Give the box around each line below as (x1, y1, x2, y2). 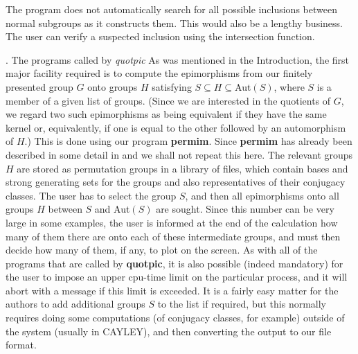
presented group (6, 79, 73, 94)
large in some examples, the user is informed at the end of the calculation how (6, 215, 338, 229)
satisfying (152, 79, 192, 94)
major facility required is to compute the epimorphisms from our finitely (6, 66, 313, 80)
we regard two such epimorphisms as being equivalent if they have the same (6, 107, 327, 121)
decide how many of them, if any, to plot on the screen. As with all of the (6, 242, 318, 257)
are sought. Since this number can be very (156, 202, 334, 216)
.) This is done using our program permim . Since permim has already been (24, 134, 352, 148)
